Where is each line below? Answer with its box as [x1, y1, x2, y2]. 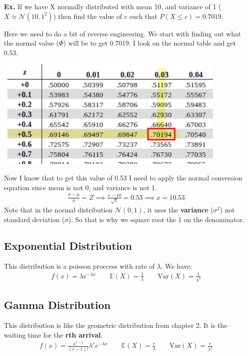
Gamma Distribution [4, 297, 111, 312]
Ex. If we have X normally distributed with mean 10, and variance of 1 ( [4, 1, 221, 11]
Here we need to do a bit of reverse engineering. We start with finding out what [4, 28, 241, 38]
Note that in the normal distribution [4, 205, 113, 215]
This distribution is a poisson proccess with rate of [4, 260, 155, 271]
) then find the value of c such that [53, 11, 158, 21]
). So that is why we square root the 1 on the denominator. [68, 214, 245, 224]
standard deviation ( [4, 214, 65, 224]
